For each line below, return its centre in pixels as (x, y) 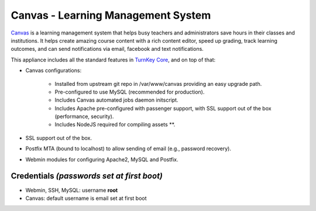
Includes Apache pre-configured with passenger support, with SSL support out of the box (163, 108)
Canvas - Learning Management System (111, 15)
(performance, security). (84, 116)
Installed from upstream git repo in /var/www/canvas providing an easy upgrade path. (158, 84)
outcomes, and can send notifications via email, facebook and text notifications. (107, 49)
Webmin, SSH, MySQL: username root (72, 190)
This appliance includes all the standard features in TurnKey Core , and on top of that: (113, 60)
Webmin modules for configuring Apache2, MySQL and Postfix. (102, 159)
